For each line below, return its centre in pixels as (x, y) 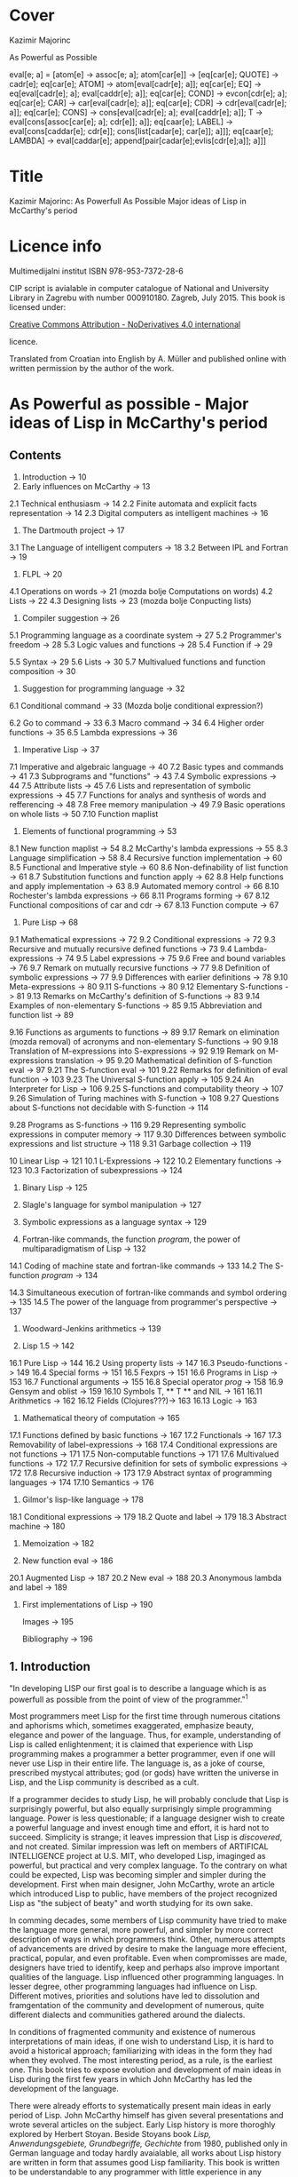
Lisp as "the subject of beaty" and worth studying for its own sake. (131, 1903)
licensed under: (38, 306)
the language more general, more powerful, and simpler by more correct (141, 1930)
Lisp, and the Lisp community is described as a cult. (104, 1783)
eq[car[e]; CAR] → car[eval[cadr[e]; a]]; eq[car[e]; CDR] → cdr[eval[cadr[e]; (148, 102)
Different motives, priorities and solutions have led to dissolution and (134, 1996)
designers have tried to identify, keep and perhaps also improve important (144, 1967)
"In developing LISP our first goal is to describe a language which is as (138, 1688)
